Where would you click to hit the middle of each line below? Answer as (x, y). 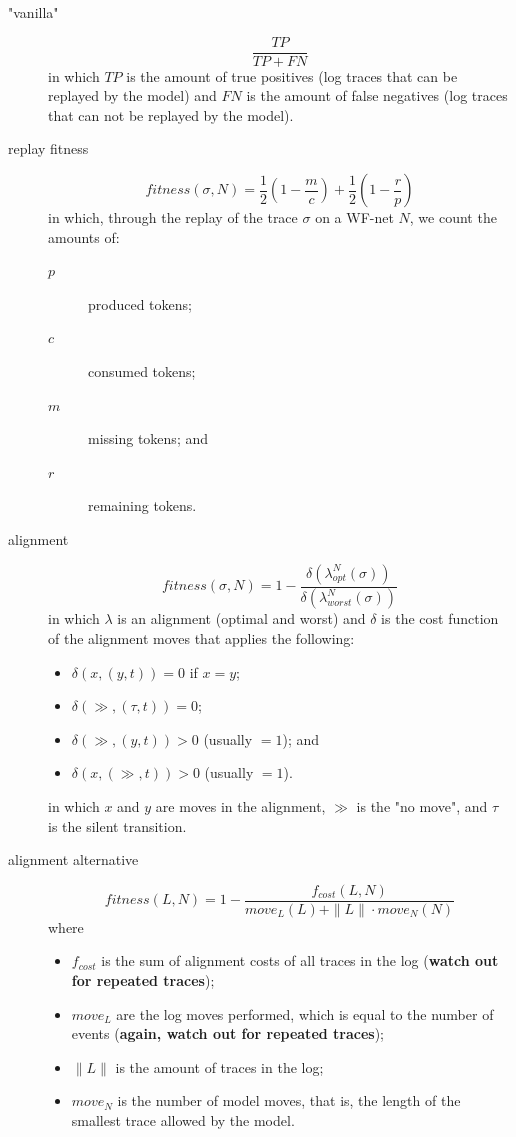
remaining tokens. (142, 505)
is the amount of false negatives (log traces (377, 95)
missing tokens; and (148, 438)
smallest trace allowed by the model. (183, 1120)
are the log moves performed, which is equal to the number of (305, 1013)
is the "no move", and (422, 806)
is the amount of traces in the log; (219, 1066)
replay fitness (48, 148)
